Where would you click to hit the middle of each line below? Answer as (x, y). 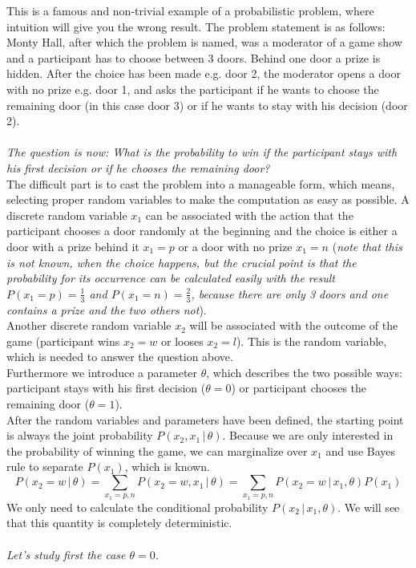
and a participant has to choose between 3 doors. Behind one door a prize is (194, 57)
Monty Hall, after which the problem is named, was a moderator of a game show (204, 42)
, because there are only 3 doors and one (290, 293)
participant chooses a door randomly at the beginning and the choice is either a (202, 231)
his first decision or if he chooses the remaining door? (138, 167)
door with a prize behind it (73, 246)
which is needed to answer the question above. (120, 357)
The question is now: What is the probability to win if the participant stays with (202, 152)
